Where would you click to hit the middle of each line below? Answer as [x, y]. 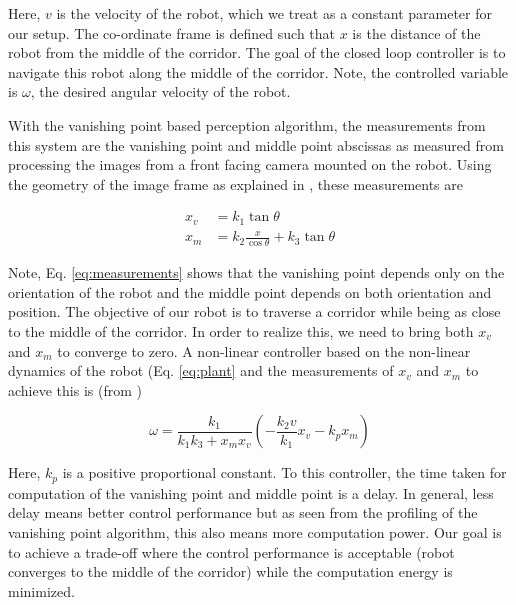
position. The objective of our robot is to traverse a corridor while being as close [254, 311]
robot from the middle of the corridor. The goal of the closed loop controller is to [257, 52]
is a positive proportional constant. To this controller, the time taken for [284, 472]
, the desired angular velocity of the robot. [160, 91]
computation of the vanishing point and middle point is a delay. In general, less [251, 492]
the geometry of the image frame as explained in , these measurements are [235, 183]
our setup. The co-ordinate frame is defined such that [172, 32]
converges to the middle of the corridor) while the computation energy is [230, 571]
